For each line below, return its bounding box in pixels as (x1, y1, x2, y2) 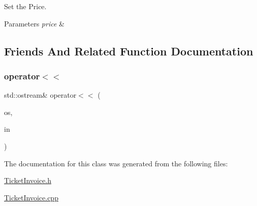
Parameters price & (4, 18, 65, 28)
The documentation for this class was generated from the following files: (4, 158, 228, 168)
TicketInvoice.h (4, 175, 51, 186)
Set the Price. (4, 1, 47, 11)
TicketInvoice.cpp (4, 192, 58, 202)
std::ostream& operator (4, 90, 77, 100)
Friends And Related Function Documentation (4, 43, 253, 58)
